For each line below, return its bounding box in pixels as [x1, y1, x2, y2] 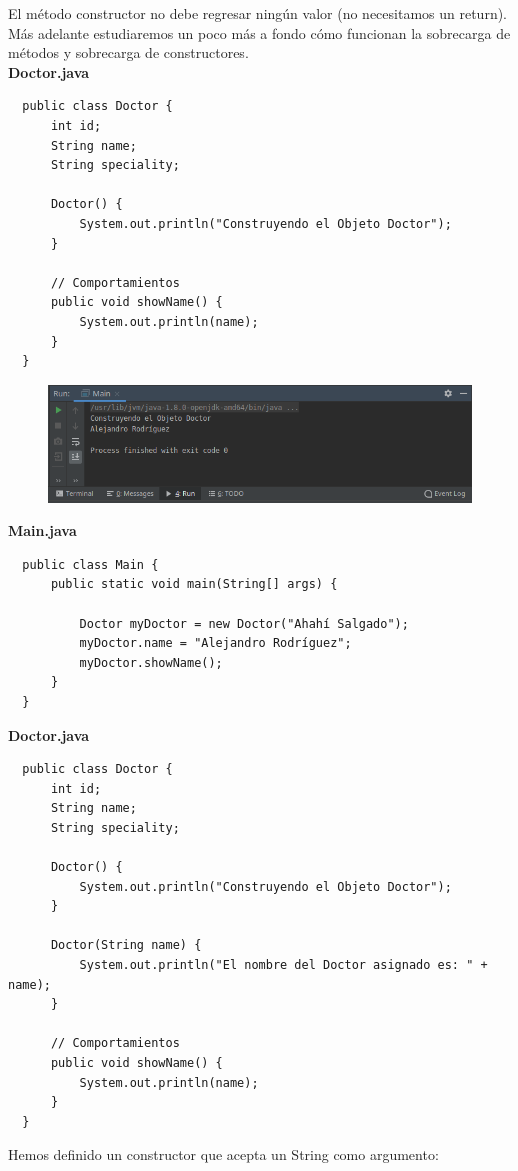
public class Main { [22, 557, 159, 572]
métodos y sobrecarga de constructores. [8, 42, 249, 63]
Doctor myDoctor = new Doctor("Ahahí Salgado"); [79, 616, 409, 631]
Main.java [8, 520, 77, 541]
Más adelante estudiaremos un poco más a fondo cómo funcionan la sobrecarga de [8, 22, 511, 43]
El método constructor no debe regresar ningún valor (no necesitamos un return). [8, 3, 507, 23]
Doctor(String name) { [50, 938, 202, 953]
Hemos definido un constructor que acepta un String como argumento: [8, 1144, 439, 1165]
